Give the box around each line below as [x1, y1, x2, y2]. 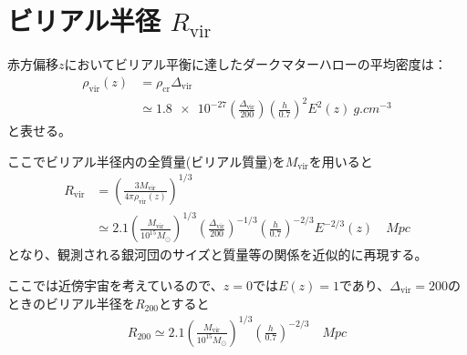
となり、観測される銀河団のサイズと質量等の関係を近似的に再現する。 [7, 245, 428, 264]
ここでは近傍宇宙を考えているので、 [7, 275, 223, 294]
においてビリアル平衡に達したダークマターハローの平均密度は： [64, 55, 447, 74]
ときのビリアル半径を [7, 293, 135, 312]
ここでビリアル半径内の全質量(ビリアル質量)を [7, 151, 285, 170]
